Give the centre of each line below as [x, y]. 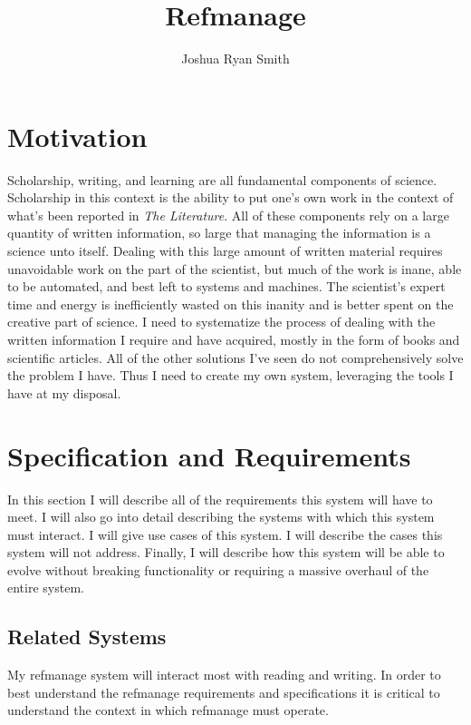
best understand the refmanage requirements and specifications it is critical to [224, 692]
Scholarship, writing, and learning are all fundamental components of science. [222, 179]
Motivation [77, 136]
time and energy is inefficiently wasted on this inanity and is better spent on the [231, 304]
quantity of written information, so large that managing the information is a [219, 233]
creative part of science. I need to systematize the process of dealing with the [221, 322]
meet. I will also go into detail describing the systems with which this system [221, 517]
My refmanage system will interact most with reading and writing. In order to [224, 675]
